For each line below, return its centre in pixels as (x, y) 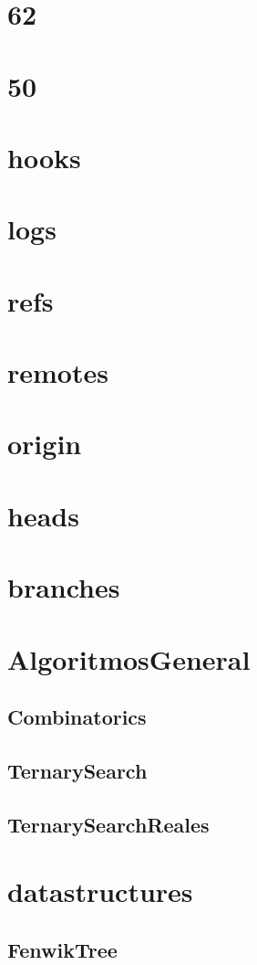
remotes (58, 372)
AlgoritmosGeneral (129, 658)
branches (64, 587)
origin (45, 444)
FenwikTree (62, 949)
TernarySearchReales (108, 824)
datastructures (100, 891)
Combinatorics (77, 717)
